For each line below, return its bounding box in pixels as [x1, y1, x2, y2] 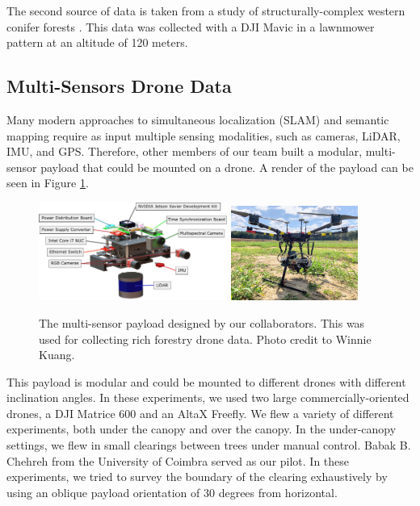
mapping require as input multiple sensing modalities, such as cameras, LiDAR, [6, 127, 401, 144]
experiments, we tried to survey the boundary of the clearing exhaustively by [6, 468, 388, 485]
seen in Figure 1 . [6, 174, 89, 191]
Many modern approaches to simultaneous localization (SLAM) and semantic [6, 111, 389, 128]
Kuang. [39, 346, 75, 363]
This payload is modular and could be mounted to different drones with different [6, 373, 406, 390]
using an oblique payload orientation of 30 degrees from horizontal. [6, 483, 338, 500]
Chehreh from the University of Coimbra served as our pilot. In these [6, 452, 350, 469]
